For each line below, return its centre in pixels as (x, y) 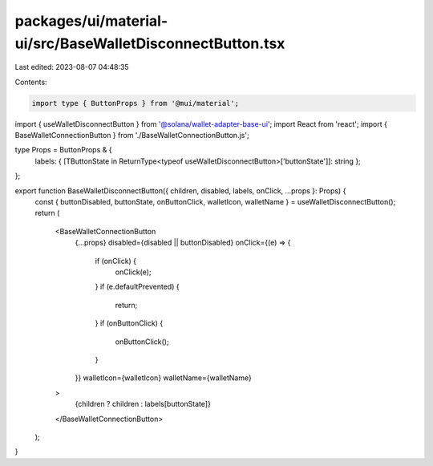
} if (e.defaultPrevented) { (137, 287)
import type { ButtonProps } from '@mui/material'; (136, 103)
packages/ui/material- (91, 21)
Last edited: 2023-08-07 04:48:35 (72, 67)
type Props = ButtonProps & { (63, 150)
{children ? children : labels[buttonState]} (143, 404)
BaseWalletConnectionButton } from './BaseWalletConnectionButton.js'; (132, 136)
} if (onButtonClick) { (129, 323)
